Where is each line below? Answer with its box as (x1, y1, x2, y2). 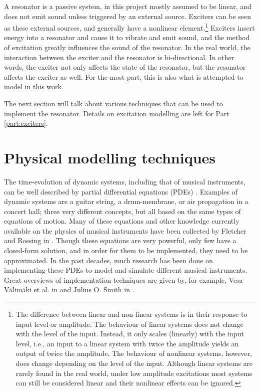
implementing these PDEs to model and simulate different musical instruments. (4, 265, 247, 275)
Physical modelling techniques (4, 147, 215, 167)
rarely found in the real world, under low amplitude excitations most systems (15, 367, 252, 378)
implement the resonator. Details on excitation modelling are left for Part (4, 108, 229, 118)
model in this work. (4, 81, 63, 92)
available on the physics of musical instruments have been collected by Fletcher (4, 225, 246, 236)
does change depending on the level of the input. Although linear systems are (15, 358, 253, 368)
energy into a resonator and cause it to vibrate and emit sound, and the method (4, 32, 250, 43)
